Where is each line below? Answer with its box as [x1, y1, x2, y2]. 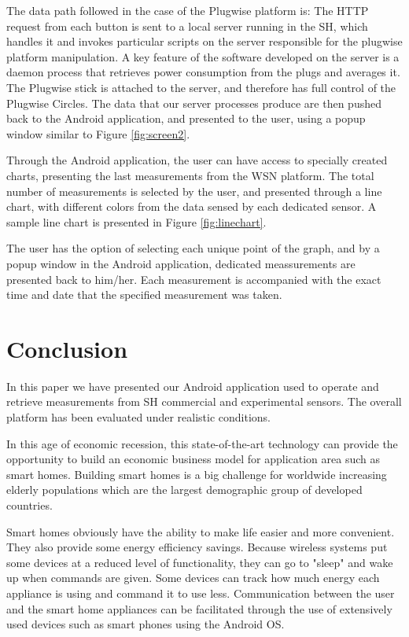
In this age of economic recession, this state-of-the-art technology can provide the [6, 435, 398, 451]
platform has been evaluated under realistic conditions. [6, 409, 271, 425]
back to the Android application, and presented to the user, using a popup [6, 110, 366, 127]
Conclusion [6, 332, 128, 364]
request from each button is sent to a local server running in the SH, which [6, 17, 368, 34]
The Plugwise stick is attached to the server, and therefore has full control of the [6, 79, 396, 95]
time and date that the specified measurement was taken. [6, 286, 282, 303]
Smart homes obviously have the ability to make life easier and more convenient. [6, 523, 395, 539]
